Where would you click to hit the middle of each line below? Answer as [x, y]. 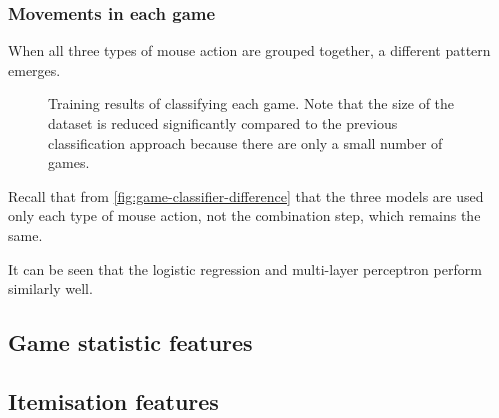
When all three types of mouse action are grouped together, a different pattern [249, 50]
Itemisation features [113, 400]
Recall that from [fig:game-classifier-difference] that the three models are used [246, 195]
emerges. [34, 69]
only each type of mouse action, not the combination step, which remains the [244, 215]
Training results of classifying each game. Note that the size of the [251, 103]
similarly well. [50, 288]
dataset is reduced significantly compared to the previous [223, 123]
